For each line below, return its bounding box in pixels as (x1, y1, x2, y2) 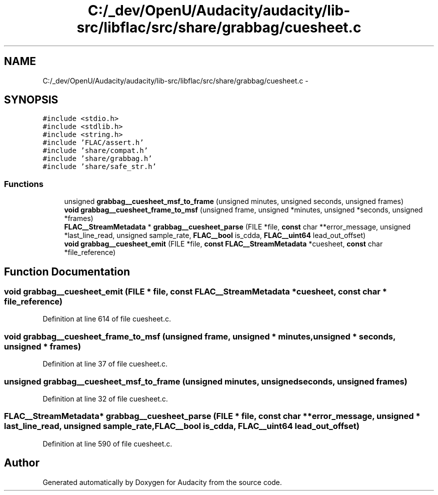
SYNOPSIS (4, 93, 58, 106)
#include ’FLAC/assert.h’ (42, 138, 144, 147)
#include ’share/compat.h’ (42, 146, 148, 155)
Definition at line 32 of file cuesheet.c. (42, 394, 168, 403)
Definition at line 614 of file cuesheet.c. (42, 314, 171, 323)
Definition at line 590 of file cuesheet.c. (42, 439, 172, 448)
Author (4, 456, 39, 469)
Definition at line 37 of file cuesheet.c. (42, 359, 168, 368)
